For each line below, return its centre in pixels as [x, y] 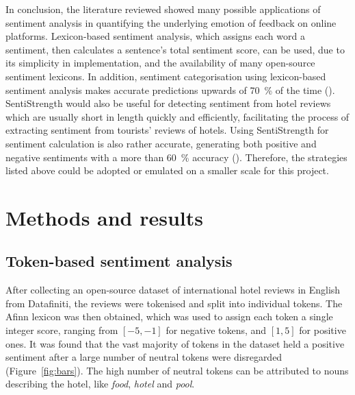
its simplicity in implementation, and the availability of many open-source [160, 63]
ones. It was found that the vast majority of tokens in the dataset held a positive [175, 343]
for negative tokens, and [216, 330]
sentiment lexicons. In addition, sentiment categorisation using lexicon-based [166, 76]
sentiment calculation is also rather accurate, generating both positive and [161, 143]
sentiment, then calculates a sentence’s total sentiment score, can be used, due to [175, 49]
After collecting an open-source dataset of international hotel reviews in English [173, 290]
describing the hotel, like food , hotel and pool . [100, 384]
